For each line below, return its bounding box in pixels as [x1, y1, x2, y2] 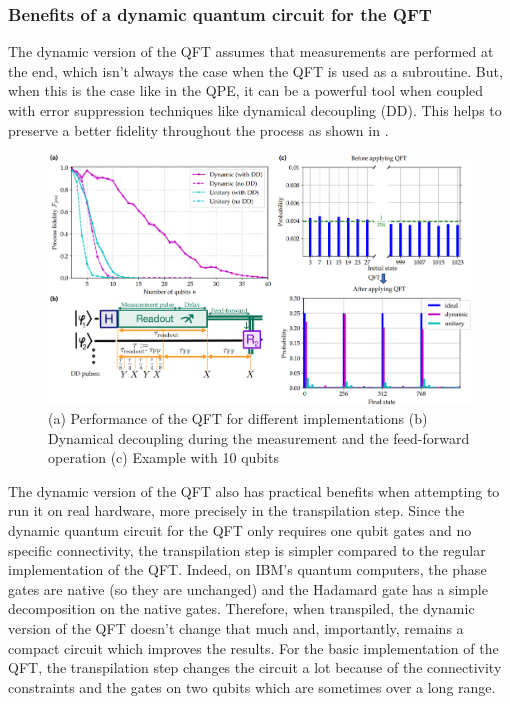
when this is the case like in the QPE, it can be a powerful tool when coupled [8, 80, 484, 101]
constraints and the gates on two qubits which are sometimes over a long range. [8, 676, 496, 697]
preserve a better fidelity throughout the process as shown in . [8, 119, 389, 140]
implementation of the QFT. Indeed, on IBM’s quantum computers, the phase [8, 559, 487, 580]
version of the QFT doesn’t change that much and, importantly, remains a [8, 618, 464, 639]
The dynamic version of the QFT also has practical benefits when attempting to [8, 480, 500, 501]
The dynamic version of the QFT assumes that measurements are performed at [8, 41, 494, 62]
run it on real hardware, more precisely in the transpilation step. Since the [8, 500, 465, 521]
